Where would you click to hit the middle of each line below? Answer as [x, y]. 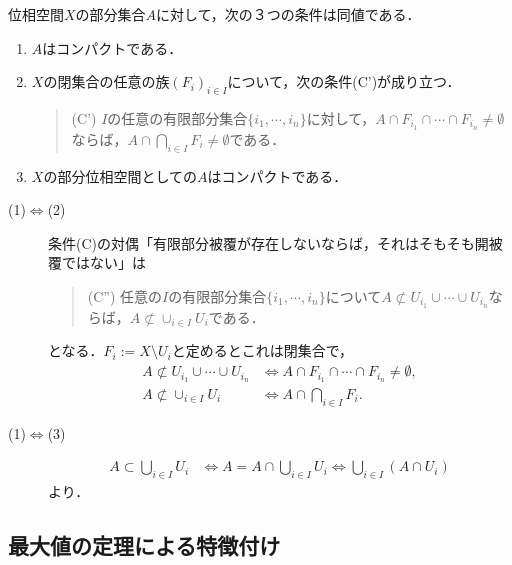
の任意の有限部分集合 [177, 117]
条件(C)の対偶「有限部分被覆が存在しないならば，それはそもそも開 [268, 242]
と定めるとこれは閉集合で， [262, 350]
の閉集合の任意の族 [106, 81]
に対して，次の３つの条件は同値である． [288, 14]
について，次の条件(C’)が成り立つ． [344, 81]
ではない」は [103, 262]
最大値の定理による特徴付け [144, 545]
